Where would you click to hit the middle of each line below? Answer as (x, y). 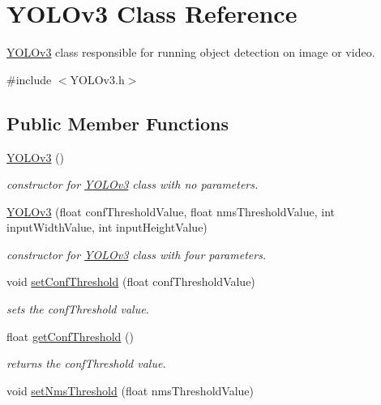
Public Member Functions (118, 123)
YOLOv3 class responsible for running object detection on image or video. (191, 52)
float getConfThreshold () (70, 336)
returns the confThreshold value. (86, 363)
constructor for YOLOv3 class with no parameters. (133, 184)
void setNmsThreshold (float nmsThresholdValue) (130, 390)
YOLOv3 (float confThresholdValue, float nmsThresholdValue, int (171, 211)
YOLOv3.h (97, 79)
